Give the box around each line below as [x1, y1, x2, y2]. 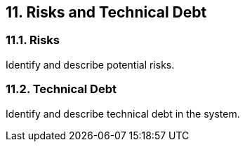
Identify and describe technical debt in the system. [6, 107, 240, 120]
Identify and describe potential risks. [6, 58, 175, 71]
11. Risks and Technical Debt [6, 3, 207, 21]
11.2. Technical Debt [6, 82, 117, 97]
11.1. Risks [6, 33, 60, 48]
